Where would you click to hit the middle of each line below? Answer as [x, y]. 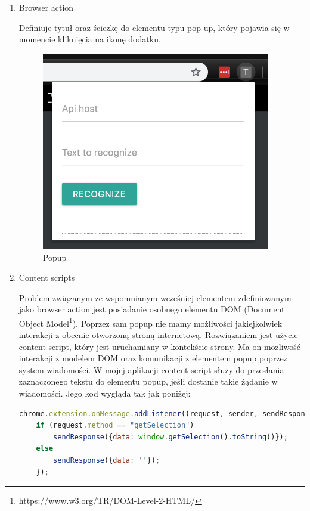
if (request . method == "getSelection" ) [115, 425]
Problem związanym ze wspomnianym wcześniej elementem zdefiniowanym [155, 297]
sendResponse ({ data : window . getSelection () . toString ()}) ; [170, 437]
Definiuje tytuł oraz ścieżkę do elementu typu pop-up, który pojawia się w [154, 27]
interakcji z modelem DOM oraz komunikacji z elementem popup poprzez [153, 358]
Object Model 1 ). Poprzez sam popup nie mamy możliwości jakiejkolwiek [151, 322]
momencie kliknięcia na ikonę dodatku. [90, 39]
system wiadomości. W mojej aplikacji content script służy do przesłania [151, 369]
